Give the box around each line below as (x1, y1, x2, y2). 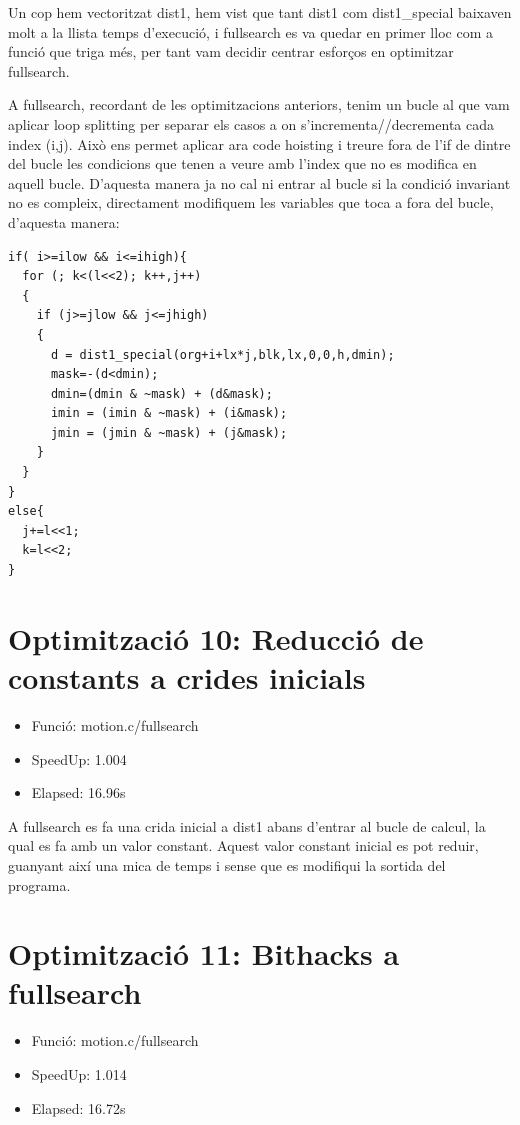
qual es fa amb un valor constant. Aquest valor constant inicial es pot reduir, (8, 835, 479, 856)
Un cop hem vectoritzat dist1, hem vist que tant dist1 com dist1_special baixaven (8, 2, 512, 22)
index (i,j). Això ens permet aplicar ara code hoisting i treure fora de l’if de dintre (8, 133, 511, 154)
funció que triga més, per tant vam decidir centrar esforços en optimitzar (8, 41, 454, 62)
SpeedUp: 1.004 (31, 748, 127, 769)
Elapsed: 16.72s (31, 1097, 126, 1118)
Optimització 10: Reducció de (8, 617, 424, 658)
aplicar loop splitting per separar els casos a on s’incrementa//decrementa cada (8, 113, 494, 134)
